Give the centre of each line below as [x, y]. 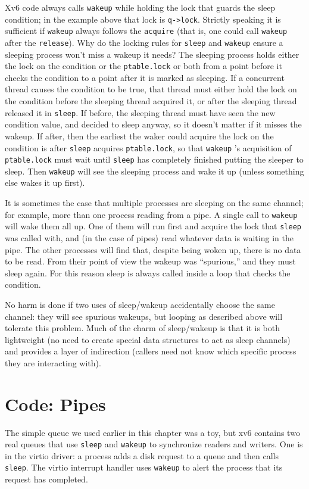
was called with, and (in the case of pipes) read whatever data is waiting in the [149, 237]
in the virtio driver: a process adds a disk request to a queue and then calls [142, 455]
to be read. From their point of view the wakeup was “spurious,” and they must [150, 261]
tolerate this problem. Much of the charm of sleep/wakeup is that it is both [143, 328]
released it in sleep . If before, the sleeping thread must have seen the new [140, 112]
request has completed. [46, 479]
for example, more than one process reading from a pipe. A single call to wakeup [151, 214]
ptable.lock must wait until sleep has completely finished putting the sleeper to [154, 159]
